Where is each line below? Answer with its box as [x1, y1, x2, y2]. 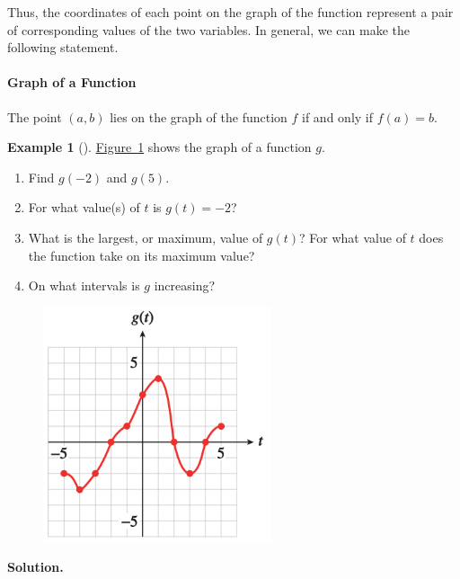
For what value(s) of [28, 198, 140, 217]
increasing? [154, 276, 216, 295]
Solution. [7, 557, 64, 576]
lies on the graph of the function [110, 107, 287, 126]
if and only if [302, 107, 374, 126]
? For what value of [299, 227, 406, 246]
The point [7, 107, 62, 126]
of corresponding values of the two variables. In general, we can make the [7, 20, 410, 39]
